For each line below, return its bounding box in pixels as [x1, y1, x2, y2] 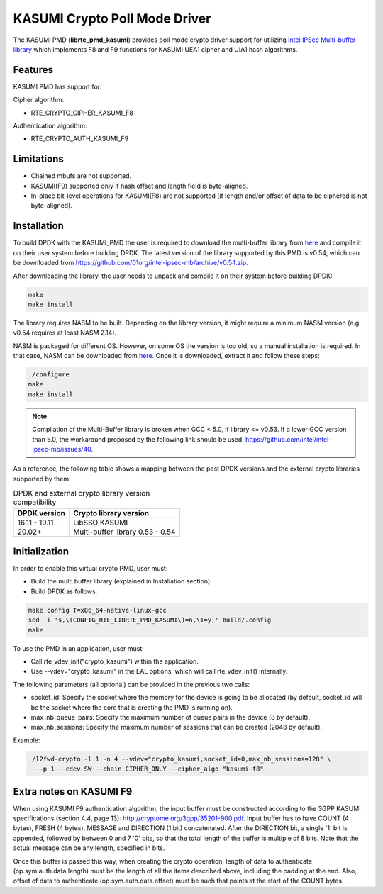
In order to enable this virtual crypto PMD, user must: [13, 564, 168, 573]
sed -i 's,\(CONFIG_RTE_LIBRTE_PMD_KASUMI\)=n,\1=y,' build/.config [28, 616, 272, 624]
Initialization [13, 545, 70, 557]
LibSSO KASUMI [73, 518, 128, 527]
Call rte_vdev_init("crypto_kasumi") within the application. [30, 657, 199, 666]
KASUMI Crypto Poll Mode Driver [13, 11, 211, 26]
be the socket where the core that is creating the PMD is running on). [30, 703, 233, 712]
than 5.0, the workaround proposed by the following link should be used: [32, 435, 244, 443]
